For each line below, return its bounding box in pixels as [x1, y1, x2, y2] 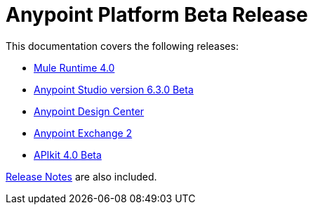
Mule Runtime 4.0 [34, 61, 115, 74]
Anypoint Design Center [34, 105, 145, 117]
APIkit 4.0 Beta [34, 148, 102, 161]
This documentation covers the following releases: [6, 39, 239, 52]
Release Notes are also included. [6, 170, 157, 183]
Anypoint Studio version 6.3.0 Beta [34, 83, 194, 96]
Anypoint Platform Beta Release [6, 3, 308, 27]
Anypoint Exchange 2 [34, 126, 133, 139]
